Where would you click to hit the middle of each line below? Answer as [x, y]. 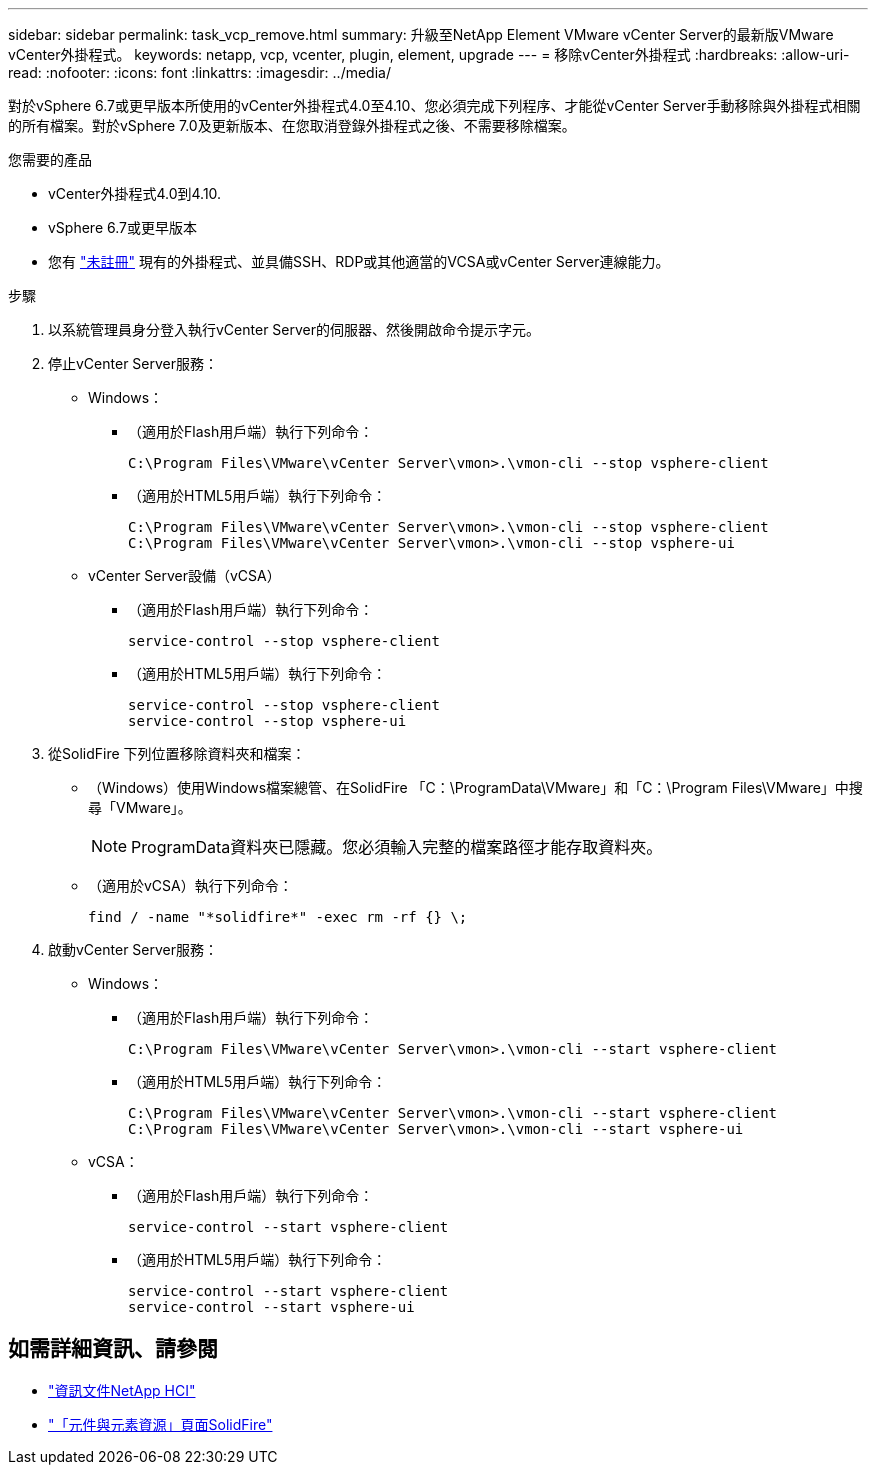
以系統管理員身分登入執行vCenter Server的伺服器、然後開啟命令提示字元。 [294, 329]
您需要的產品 [50, 159]
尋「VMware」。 [140, 807]
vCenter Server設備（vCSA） [184, 575]
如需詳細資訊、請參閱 [113, 1349]
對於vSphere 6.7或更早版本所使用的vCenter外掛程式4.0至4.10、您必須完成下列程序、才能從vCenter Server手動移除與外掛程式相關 [434, 105]
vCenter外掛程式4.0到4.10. [135, 193]
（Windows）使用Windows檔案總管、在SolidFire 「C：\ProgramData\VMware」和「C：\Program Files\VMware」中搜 [475, 787]
